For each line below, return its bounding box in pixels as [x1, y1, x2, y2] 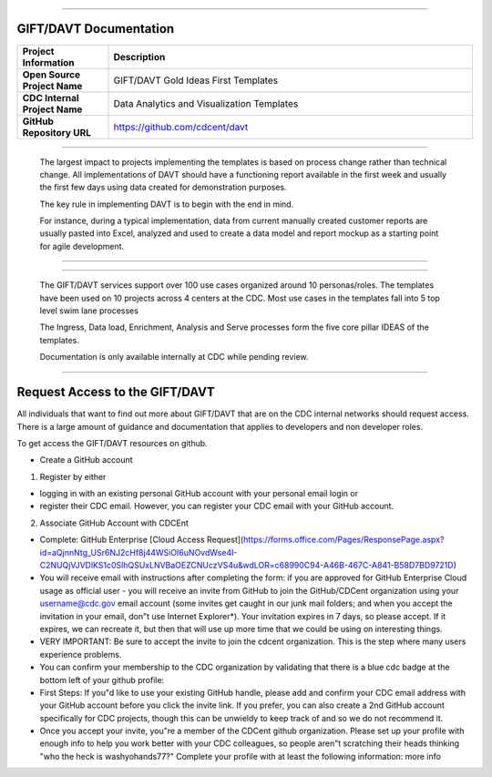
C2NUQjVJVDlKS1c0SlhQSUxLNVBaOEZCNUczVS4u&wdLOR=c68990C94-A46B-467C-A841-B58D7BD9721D [39, 560, 455, 571]
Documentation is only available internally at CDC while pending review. [39, 352, 309, 363]
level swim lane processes [39, 305, 138, 316]
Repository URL [22, 126, 91, 138]
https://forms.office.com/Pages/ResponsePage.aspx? [242, 534, 445, 546]
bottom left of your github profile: [39, 674, 165, 685]
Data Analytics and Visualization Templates [113, 97, 299, 109]
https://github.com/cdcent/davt [113, 120, 249, 133]
